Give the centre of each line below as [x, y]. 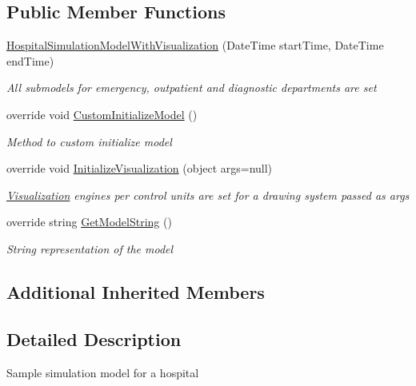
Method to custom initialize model [89, 141]
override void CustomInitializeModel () [102, 114]
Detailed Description [94, 338]
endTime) [30, 60]
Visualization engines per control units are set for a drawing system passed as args [208, 195]
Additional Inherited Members [136, 291]
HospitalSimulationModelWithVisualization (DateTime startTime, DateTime [195, 45]
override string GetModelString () [89, 222]
